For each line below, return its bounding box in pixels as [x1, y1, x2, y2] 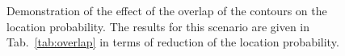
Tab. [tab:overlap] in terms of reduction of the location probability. [6, 34, 339, 50]
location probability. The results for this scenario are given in [6, 18, 310, 34]
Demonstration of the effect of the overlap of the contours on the [6, 2, 327, 18]
